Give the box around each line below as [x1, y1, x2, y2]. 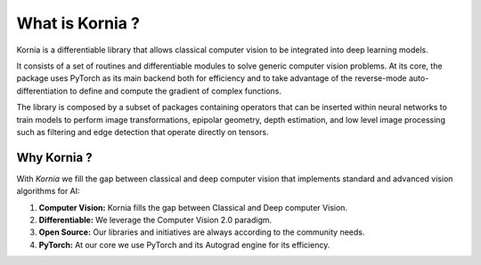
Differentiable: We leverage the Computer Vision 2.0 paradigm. [38, 214, 273, 225]
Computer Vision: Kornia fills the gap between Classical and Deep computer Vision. [38, 202, 347, 213]
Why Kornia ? [16, 149, 93, 165]
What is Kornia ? [16, 13, 140, 33]
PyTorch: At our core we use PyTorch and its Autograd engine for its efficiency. [38, 239, 330, 250]
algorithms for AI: [16, 186, 80, 197]
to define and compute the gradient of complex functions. [69, 85, 282, 96]
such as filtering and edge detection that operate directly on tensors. [16, 126, 269, 137]
